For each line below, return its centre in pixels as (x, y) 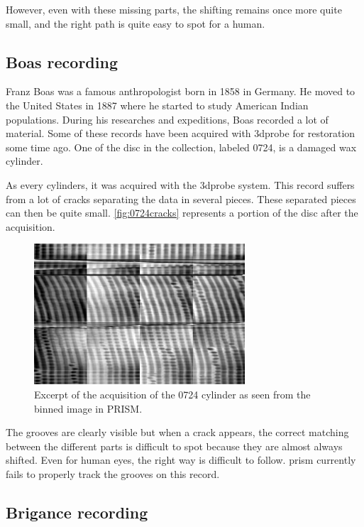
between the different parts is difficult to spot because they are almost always (174, 446)
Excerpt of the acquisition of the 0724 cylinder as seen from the (172, 394)
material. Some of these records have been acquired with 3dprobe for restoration (181, 133)
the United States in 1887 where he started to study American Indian (157, 105)
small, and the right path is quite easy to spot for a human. (136, 23)
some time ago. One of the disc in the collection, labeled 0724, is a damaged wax (181, 147)
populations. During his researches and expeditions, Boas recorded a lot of (167, 119)
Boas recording (62, 61)
